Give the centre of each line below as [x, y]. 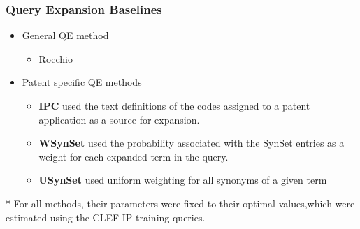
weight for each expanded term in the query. [134, 156]
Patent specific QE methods [82, 82]
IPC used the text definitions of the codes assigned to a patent [174, 105]
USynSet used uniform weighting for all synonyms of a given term [183, 180]
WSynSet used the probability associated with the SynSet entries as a [192, 143]
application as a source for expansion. [119, 119]
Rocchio [56, 58]
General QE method [65, 35]
